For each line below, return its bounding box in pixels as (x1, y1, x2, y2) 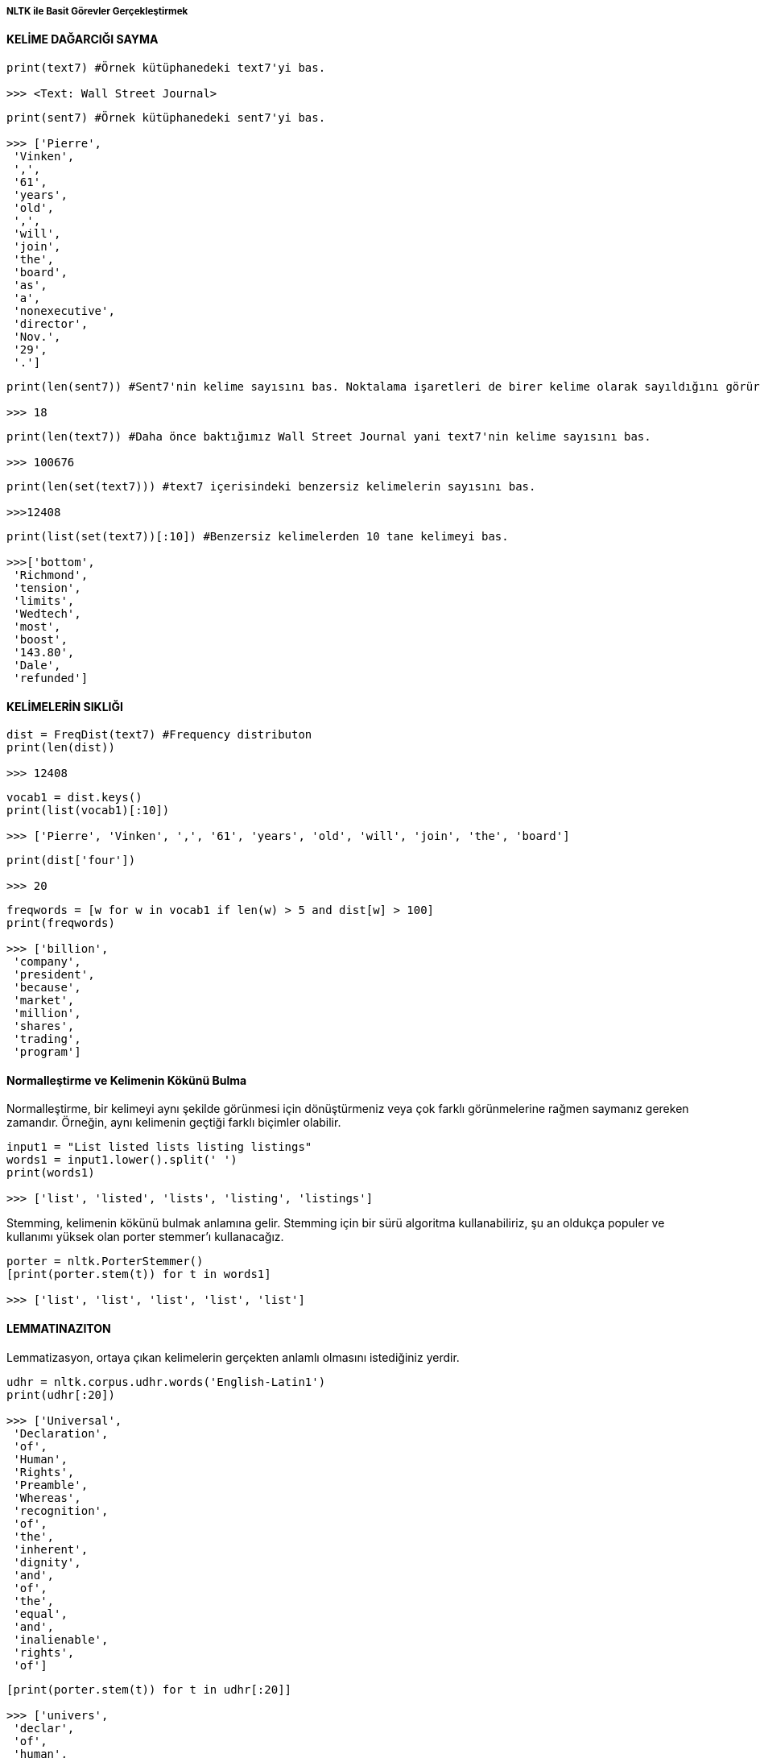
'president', (13, 968, 95, 982)
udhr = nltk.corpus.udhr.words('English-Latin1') (6, 1375, 326, 1388)
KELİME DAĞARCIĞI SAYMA (6, 32, 159, 47)
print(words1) (6, 1166, 95, 1180)
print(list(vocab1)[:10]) (6, 804, 170, 817)
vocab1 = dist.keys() (6, 791, 142, 805)
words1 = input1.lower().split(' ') (6, 1153, 237, 1167)
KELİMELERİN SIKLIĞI (6, 699, 123, 714)
